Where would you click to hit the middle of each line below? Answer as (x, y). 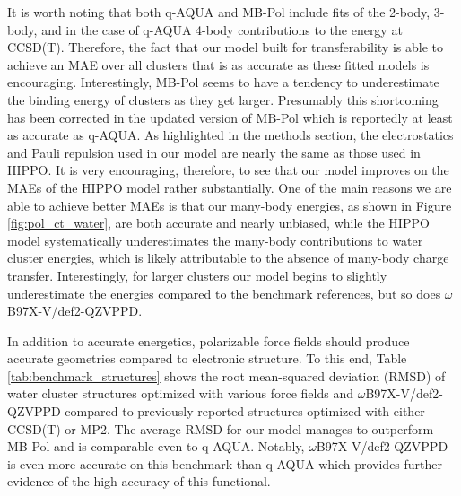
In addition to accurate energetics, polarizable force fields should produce (209, 340)
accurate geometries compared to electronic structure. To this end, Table (207, 358)
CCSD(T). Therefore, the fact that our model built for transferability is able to (225, 47)
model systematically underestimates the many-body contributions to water (215, 240)
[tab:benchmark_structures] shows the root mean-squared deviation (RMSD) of (226, 375)
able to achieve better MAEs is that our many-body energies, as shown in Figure (230, 205)
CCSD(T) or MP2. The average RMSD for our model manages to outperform (221, 428)
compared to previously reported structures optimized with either (245, 411)
